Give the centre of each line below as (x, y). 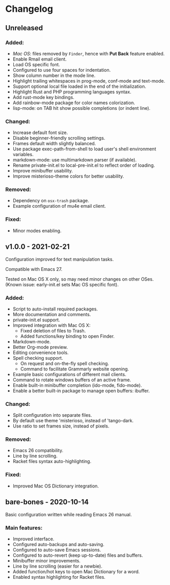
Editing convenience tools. (41, 353)
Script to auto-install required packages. (55, 309)
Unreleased (24, 28)
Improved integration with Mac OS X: (51, 325)
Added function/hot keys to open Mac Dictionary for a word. (76, 571)
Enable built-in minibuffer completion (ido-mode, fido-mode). (77, 385)
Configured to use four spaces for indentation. (62, 70)
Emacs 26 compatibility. (38, 451)
